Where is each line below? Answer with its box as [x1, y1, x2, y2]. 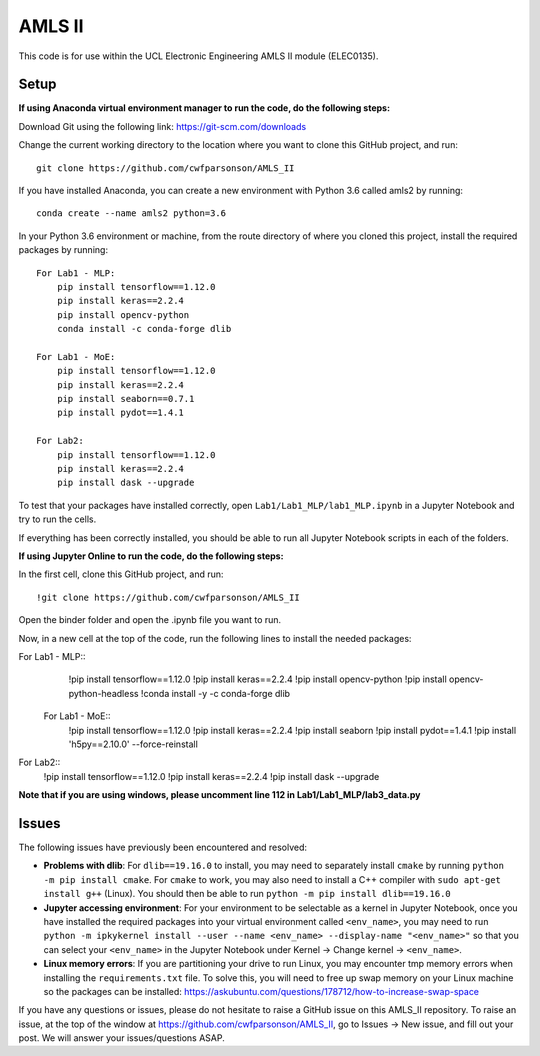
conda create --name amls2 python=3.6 [36, 208, 227, 219]
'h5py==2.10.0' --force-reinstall [68, 738, 199, 750]
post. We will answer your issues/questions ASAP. [18, 1032, 225, 1044]
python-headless [68, 687, 139, 699]
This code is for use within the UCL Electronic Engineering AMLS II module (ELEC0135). [18, 50, 379, 62]
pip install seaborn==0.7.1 [56, 393, 195, 405]
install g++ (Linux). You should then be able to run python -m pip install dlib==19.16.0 [43, 888, 452, 900]
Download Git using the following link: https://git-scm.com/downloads [18, 120, 307, 132]
